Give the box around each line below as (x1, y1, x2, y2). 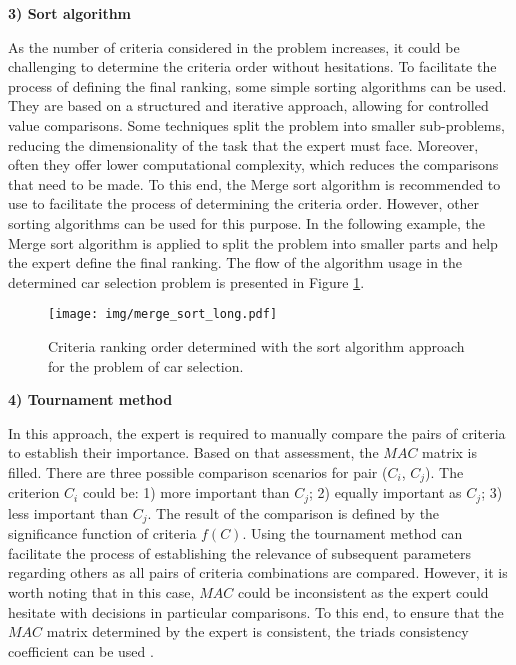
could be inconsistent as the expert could (237, 582, 489, 603)
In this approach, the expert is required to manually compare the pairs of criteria (8, 422, 506, 443)
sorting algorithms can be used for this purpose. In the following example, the (8, 212, 485, 233)
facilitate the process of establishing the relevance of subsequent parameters (8, 542, 472, 563)
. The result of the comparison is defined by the (147, 502, 440, 523)
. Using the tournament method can (242, 523, 463, 544)
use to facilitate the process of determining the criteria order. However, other (8, 193, 480, 214)
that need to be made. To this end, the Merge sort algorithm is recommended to (8, 173, 501, 194)
